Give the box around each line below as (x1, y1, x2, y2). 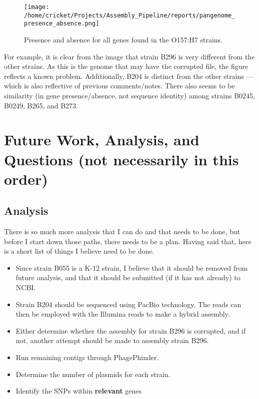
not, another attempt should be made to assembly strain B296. (15, 335, 209, 346)
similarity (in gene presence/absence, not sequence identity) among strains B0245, (4, 90, 255, 100)
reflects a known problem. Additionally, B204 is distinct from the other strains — (4, 70, 253, 81)
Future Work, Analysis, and (4, 129, 199, 150)
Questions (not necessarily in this (4, 149, 239, 169)
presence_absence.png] (24, 20, 99, 27)
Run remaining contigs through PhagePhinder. (15, 352, 159, 363)
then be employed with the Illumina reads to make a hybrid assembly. (15, 309, 230, 319)
